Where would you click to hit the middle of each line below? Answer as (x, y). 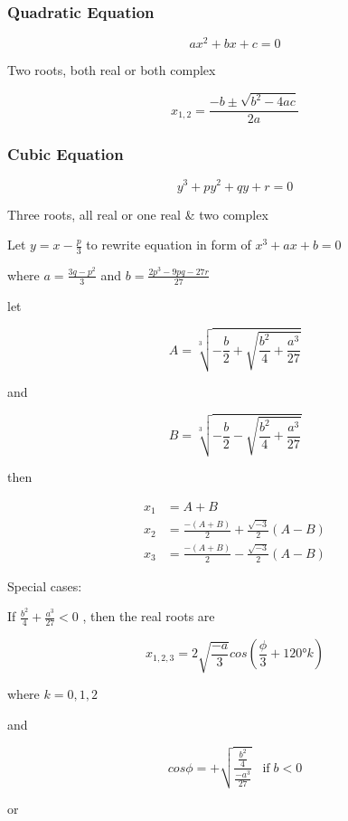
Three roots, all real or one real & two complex (138, 214)
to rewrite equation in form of (169, 245)
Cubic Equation (66, 154)
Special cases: (45, 585)
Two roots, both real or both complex (112, 70)
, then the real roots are (149, 616)
